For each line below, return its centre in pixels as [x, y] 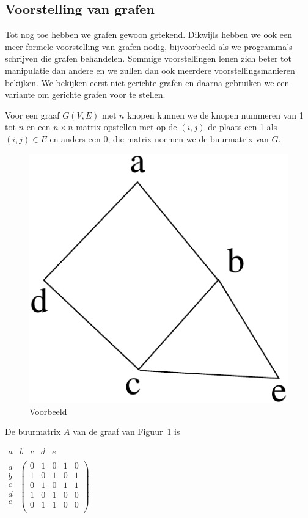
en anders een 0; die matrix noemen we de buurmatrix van [159, 138]
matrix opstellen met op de [127, 127]
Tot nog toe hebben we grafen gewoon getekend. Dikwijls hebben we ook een [149, 35]
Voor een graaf [32, 115]
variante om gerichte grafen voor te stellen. [85, 94]
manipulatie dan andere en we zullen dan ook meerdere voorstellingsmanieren [150, 70]
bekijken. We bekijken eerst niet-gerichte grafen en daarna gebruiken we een [147, 82]
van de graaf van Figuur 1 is [127, 432]
